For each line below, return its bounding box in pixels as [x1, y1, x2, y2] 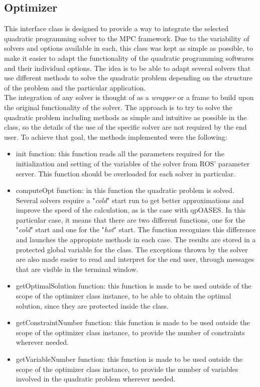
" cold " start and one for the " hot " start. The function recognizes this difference [16, 224, 256, 235]
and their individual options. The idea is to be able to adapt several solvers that [4, 62, 251, 73]
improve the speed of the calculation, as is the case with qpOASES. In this [16, 205, 246, 215]
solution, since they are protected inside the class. [16, 300, 169, 311]
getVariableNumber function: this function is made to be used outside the [16, 354, 243, 364]
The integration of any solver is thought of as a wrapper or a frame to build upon [4, 92, 254, 103]
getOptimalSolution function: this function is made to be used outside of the [16, 280, 251, 291]
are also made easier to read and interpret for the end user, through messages [16, 254, 254, 264]
